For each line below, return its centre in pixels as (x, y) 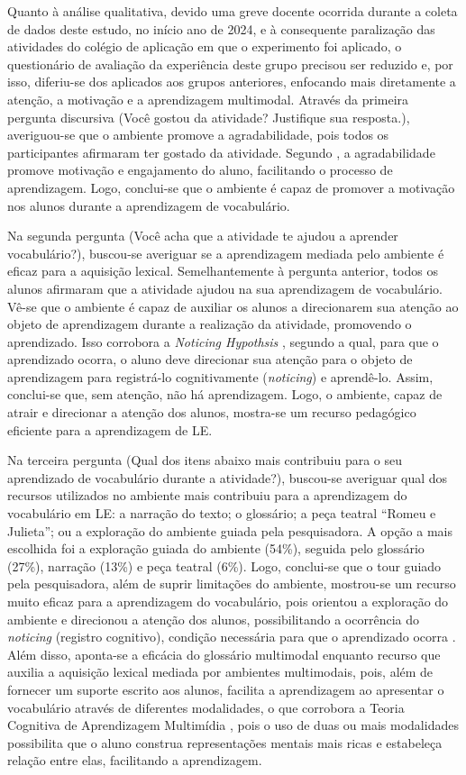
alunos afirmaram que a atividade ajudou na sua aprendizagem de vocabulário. (225, 288)
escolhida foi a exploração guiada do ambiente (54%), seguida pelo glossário (216, 548)
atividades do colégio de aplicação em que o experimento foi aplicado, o (205, 46)
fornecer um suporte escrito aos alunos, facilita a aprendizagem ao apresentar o (226, 689)
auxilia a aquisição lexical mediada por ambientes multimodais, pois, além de (220, 672)
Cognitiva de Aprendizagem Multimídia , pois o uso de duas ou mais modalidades (233, 725)
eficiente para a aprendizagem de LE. (110, 429)
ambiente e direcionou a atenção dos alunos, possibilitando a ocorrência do (213, 619)
